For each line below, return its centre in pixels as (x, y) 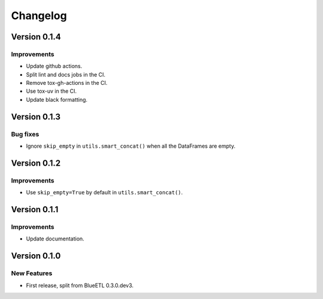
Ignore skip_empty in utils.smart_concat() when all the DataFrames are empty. (131, 146)
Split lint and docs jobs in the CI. (66, 74)
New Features (32, 273)
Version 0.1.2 (36, 163)
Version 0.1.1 (35, 210)
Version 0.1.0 (36, 256)
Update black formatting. (57, 99)
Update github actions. (54, 66)
